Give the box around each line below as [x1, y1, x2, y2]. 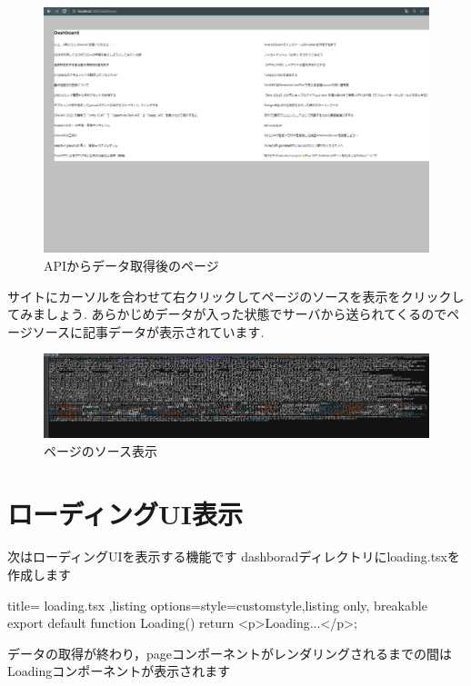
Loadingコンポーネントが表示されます [7, 661, 231, 681]
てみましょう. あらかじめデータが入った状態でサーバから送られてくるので [7, 304, 447, 323]
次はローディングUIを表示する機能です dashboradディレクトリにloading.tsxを [7, 547, 460, 566]
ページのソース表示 [44, 441, 158, 460]
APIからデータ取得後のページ [44, 255, 219, 274]
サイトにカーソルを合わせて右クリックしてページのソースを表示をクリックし [7, 286, 465, 305]
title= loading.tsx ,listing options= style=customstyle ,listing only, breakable [7, 595, 427, 614]
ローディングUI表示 [7, 494, 244, 532]
